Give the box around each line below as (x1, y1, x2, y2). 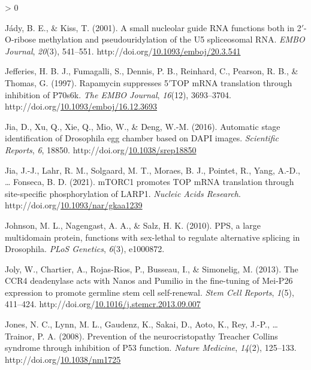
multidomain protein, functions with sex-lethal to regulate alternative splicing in (5, 231, 300, 243)
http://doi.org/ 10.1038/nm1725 (5, 353, 121, 365)
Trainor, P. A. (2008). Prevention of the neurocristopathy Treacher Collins (5, 329, 278, 342)
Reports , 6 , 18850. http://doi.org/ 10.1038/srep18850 (5, 143, 197, 156)
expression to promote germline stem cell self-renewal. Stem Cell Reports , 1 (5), (5, 286, 294, 298)
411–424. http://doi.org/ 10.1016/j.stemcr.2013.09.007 (5, 298, 201, 310)
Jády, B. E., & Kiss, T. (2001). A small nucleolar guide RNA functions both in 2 (5, 21, 301, 34)
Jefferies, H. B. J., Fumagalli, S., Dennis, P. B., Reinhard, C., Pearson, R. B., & (5, 65, 298, 77)
